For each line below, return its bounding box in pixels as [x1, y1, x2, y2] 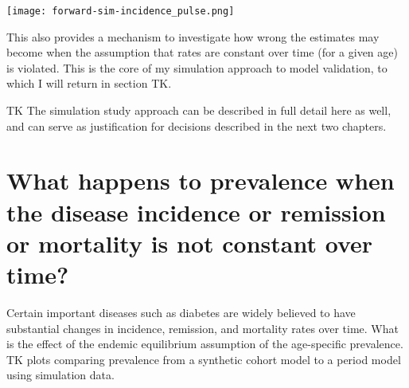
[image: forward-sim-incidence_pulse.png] [6, 6, 235, 17]
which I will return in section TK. [6, 75, 172, 92]
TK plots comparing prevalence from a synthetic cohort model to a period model [6, 351, 401, 367]
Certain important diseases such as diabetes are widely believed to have [6, 304, 356, 320]
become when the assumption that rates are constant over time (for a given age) [6, 44, 398, 61]
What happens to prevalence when [6, 164, 395, 197]
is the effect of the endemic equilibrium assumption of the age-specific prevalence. [6, 335, 403, 352]
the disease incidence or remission [6, 195, 386, 228]
